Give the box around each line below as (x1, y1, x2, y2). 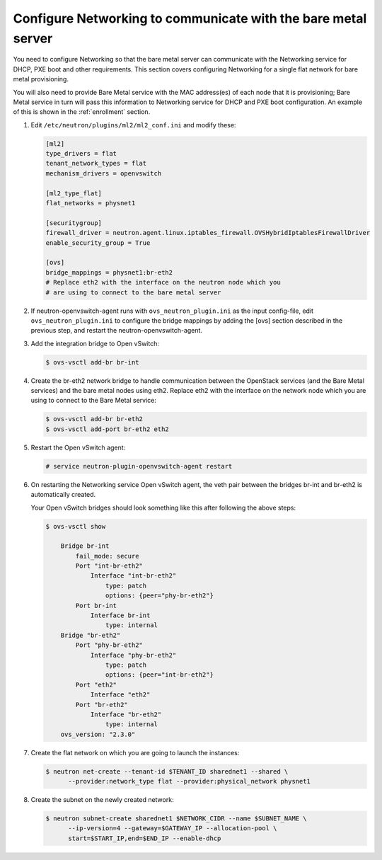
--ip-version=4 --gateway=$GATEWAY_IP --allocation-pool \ (68, 825, 277, 832)
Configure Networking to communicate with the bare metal (13, 11, 367, 26)
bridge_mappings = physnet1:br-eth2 (45, 268, 173, 276)
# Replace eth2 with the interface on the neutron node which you (45, 278, 281, 287)
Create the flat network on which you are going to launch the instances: (30, 748, 240, 757)
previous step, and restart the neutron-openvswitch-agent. (30, 326, 203, 335)
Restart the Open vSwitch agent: (30, 443, 126, 452)
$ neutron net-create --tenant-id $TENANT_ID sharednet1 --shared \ (45, 767, 289, 775)
